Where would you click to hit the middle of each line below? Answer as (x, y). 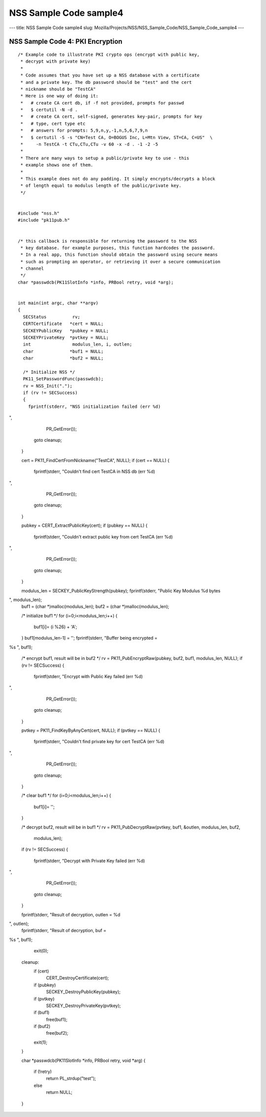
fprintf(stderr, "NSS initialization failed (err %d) (94, 406)
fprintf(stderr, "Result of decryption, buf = (64, 931)
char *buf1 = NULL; (63, 351)
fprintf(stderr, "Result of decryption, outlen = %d (71, 914)
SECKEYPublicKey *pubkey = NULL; (66, 331)
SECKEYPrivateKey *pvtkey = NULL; (66, 337)
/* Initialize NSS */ (49, 372)
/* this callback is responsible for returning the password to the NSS (107, 241)
